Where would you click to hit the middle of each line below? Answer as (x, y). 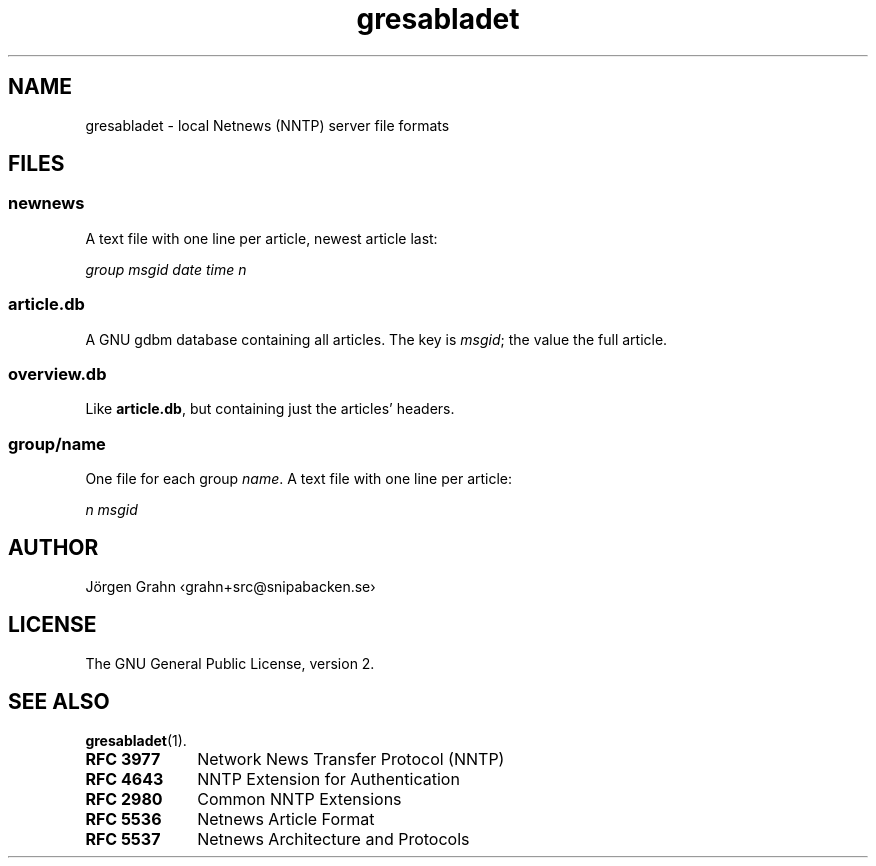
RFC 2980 (124, 798)
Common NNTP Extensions (299, 798)
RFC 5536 (123, 818)
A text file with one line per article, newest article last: (261, 238)
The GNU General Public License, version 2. (230, 663)
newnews (46, 203)
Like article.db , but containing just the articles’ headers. (270, 409)
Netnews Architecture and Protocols (333, 838)
